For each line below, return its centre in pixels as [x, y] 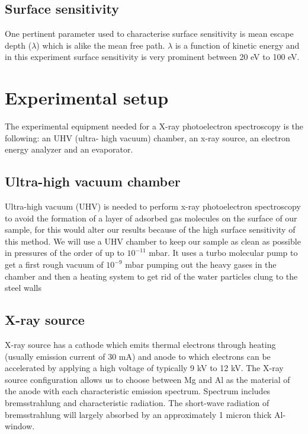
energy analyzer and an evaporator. [69, 149]
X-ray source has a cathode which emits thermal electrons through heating [140, 345]
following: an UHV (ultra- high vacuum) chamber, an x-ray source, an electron [147, 137]
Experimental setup [87, 98]
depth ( [18, 45]
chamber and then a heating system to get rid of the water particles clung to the [151, 276]
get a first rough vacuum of [54, 264]
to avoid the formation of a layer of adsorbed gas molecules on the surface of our [151, 218]
